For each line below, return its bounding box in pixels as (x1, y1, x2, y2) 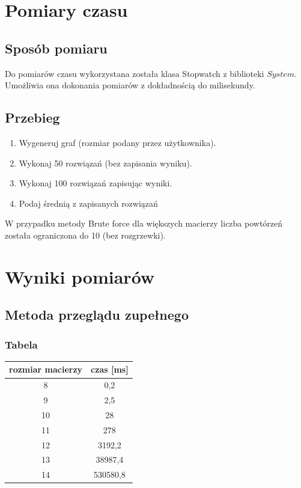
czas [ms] (91, 363, 129, 376)
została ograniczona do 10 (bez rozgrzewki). (5, 228, 166, 241)
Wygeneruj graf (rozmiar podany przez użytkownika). (19, 136, 216, 148)
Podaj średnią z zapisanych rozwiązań (19, 197, 158, 209)
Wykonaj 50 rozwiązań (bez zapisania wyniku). (19, 156, 192, 169)
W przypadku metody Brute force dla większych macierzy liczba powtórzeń (5, 217, 283, 230)
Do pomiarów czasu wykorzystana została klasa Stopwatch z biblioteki (5, 67, 264, 79)
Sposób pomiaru (5, 38, 108, 57)
